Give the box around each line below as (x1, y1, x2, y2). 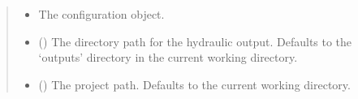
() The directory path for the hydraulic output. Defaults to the (38, 32, 352, 49)
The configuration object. (38, 6, 165, 22)
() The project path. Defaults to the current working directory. (38, 75, 351, 93)
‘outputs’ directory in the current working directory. (38, 49, 298, 66)
